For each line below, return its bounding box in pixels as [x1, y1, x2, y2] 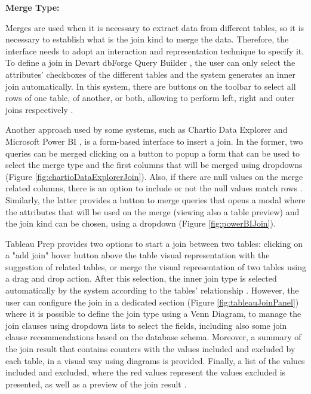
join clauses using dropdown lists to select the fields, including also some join [5, 319, 287, 331]
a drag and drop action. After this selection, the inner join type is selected [5, 272, 277, 285]
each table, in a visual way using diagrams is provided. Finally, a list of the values [5, 354, 305, 366]
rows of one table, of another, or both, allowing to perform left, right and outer [5, 91, 295, 104]
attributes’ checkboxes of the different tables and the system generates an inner [5, 68, 295, 80]
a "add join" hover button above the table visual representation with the [5, 249, 270, 261]
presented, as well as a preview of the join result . [5, 377, 187, 390]
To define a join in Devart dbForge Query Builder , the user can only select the [5, 56, 295, 69]
